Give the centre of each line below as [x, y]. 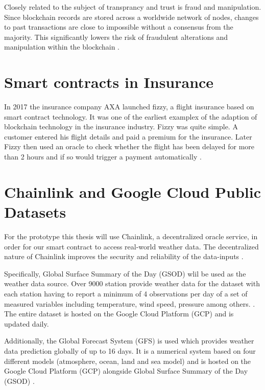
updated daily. [27, 323]
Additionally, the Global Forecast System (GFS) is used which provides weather [129, 341]
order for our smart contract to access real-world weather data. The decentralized [131, 246]
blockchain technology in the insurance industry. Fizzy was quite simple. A [121, 127]
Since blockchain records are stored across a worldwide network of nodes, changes [131, 17]
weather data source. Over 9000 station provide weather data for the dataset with [132, 283]
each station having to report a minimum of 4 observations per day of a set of [126, 293]
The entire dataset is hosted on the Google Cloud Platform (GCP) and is [119, 314]
